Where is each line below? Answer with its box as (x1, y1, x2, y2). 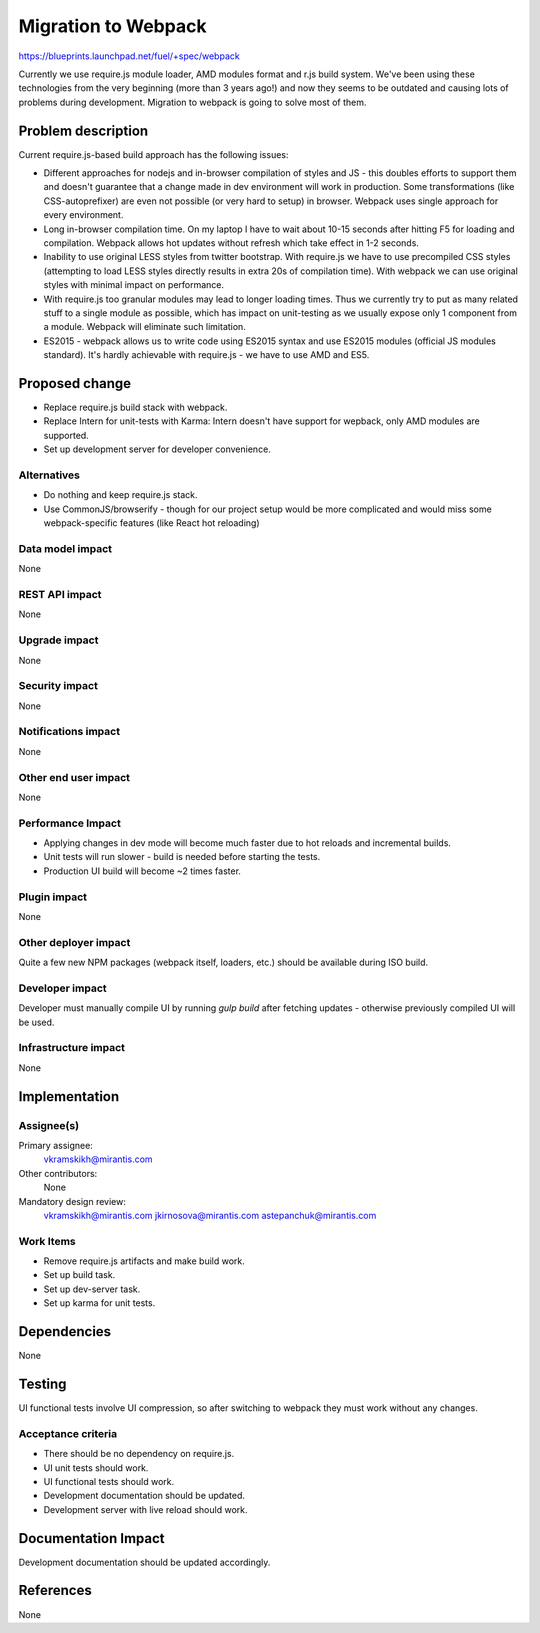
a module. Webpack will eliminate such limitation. (43, 321, 247, 333)
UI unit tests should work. (43, 1461, 149, 1474)
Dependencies (18, 1323, 112, 1340)
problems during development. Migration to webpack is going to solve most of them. (18, 96, 367, 108)
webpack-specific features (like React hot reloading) (43, 517, 260, 529)
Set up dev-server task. (43, 1283, 141, 1295)
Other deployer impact (18, 935, 131, 949)
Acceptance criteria (18, 1426, 118, 1440)
